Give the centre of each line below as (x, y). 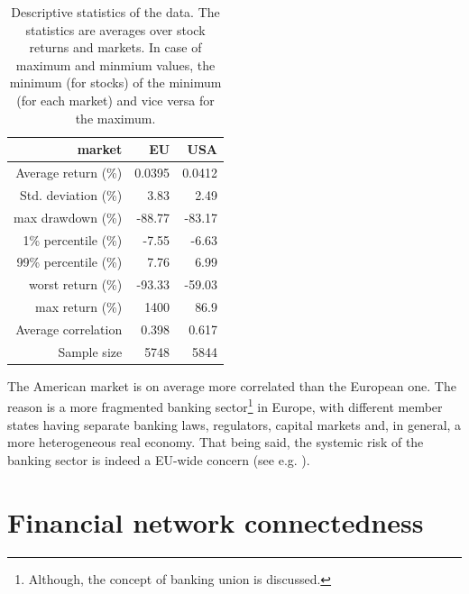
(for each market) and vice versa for (115, 100)
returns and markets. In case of (115, 47)
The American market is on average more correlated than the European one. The (232, 385)
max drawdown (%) (68, 217)
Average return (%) (69, 172)
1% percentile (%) (73, 239)
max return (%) (79, 307)
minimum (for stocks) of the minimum (115, 82)
